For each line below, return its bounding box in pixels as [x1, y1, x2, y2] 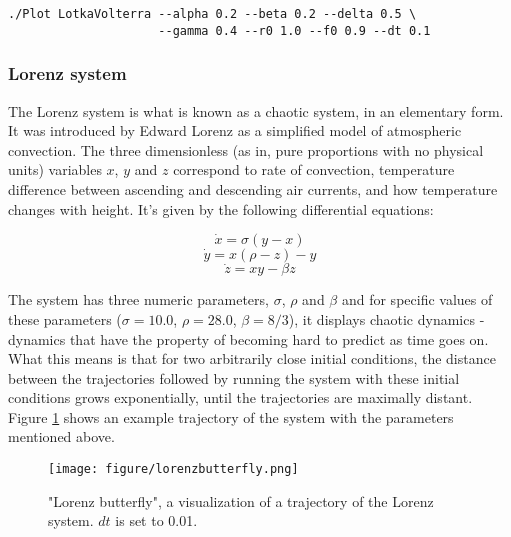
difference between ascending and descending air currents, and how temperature [8, 178, 498, 199]
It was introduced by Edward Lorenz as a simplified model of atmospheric [8, 120, 462, 141]
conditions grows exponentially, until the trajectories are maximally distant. [8, 387, 473, 408]
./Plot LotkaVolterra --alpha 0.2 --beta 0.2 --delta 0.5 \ [8, 7, 417, 21]
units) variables [8, 159, 102, 180]
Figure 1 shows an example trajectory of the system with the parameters [8, 406, 454, 427]
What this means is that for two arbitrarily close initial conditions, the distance [8, 348, 496, 369]
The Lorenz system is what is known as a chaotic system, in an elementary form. [8, 100, 504, 121]
